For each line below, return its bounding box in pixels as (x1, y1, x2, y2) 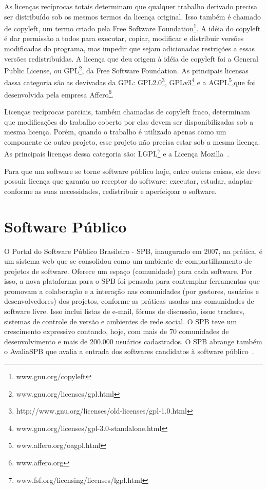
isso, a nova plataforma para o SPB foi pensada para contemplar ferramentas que (4, 276, 260, 286)
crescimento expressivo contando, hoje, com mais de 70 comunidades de (4, 326, 229, 337)
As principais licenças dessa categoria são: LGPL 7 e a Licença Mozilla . (4, 147, 230, 159)
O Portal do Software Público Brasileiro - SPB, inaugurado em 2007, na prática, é (4, 245, 262, 256)
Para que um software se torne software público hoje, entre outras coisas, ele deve (4, 165, 261, 176)
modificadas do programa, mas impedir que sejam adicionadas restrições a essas (4, 43, 255, 54)
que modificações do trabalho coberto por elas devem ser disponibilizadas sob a (4, 116, 254, 127)
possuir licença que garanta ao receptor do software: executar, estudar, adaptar (4, 175, 253, 186)
